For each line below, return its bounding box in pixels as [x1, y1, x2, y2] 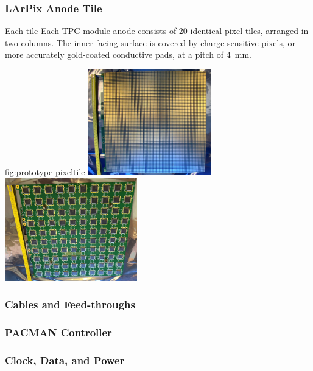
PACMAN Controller [5, 325, 112, 340]
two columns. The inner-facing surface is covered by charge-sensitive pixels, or [5, 36, 295, 49]
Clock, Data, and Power [5, 352, 125, 367]
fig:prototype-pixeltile [5, 165, 85, 178]
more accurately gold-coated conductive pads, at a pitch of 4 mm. [5, 48, 251, 61]
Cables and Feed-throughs [5, 297, 135, 312]
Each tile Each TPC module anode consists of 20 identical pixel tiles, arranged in [5, 24, 309, 37]
